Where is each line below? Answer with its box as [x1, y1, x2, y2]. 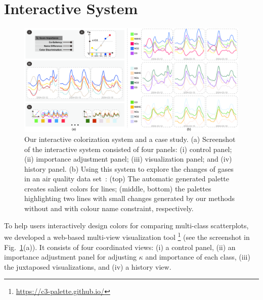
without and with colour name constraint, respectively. [24, 203, 194, 214]
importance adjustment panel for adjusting [4, 252, 137, 262]
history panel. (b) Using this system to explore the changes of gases [24, 163, 234, 174]
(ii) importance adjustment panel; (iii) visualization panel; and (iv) [24, 154, 232, 164]
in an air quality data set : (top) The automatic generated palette [24, 173, 229, 184]
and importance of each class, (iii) [145, 252, 250, 262]
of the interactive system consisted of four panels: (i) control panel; [24, 143, 232, 154]
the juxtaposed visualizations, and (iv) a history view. [4, 261, 171, 272]
